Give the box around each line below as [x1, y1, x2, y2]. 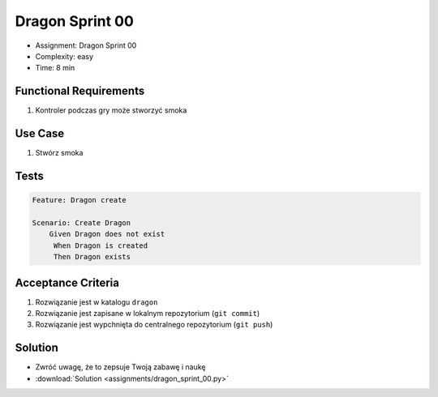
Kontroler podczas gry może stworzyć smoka [35, 105, 187, 115]
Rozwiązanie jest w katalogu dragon [35, 297, 158, 307]
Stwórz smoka [35, 148, 84, 158]
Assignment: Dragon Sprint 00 [35, 41, 137, 50]
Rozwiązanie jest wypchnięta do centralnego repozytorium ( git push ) [35, 320, 273, 330]
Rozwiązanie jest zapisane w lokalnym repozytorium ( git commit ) [35, 308, 260, 318]
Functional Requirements [15, 84, 145, 98]
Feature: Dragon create [32, 195, 127, 205]
